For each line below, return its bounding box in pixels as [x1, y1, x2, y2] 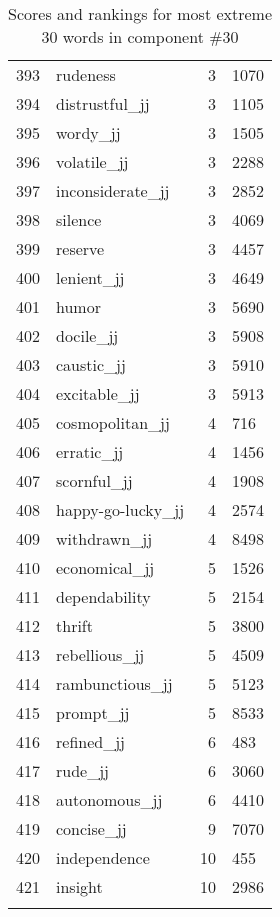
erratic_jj [56, 440, 124, 463]
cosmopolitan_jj [56, 411, 170, 434]
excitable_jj [56, 382, 140, 405]
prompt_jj [56, 701, 130, 724]
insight [56, 875, 103, 898]
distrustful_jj [56, 92, 150, 115]
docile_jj [56, 324, 119, 347]
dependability [56, 585, 151, 608]
